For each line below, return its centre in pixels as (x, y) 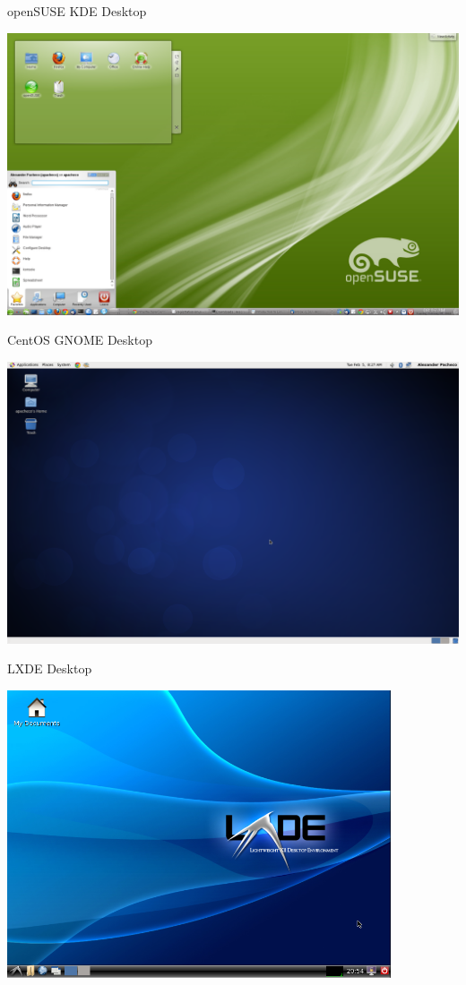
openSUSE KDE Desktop (77, 11)
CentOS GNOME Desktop (80, 340)
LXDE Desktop (50, 668)
